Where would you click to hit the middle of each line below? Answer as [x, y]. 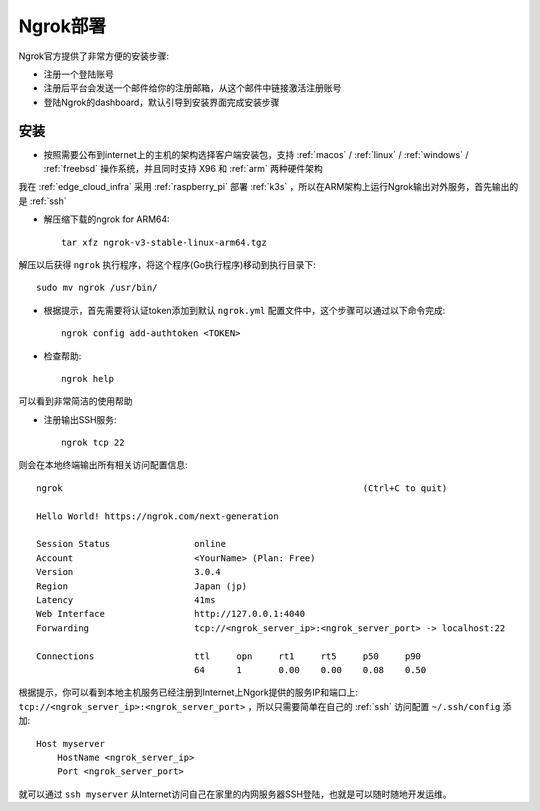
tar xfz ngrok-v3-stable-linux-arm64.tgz [164, 242]
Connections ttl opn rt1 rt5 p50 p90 [229, 656]
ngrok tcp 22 [93, 443]
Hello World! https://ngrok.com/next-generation [157, 516]
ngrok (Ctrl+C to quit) [242, 488]
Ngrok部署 [62, 26]
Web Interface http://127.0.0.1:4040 [170, 614]
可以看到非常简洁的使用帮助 [75, 401]
